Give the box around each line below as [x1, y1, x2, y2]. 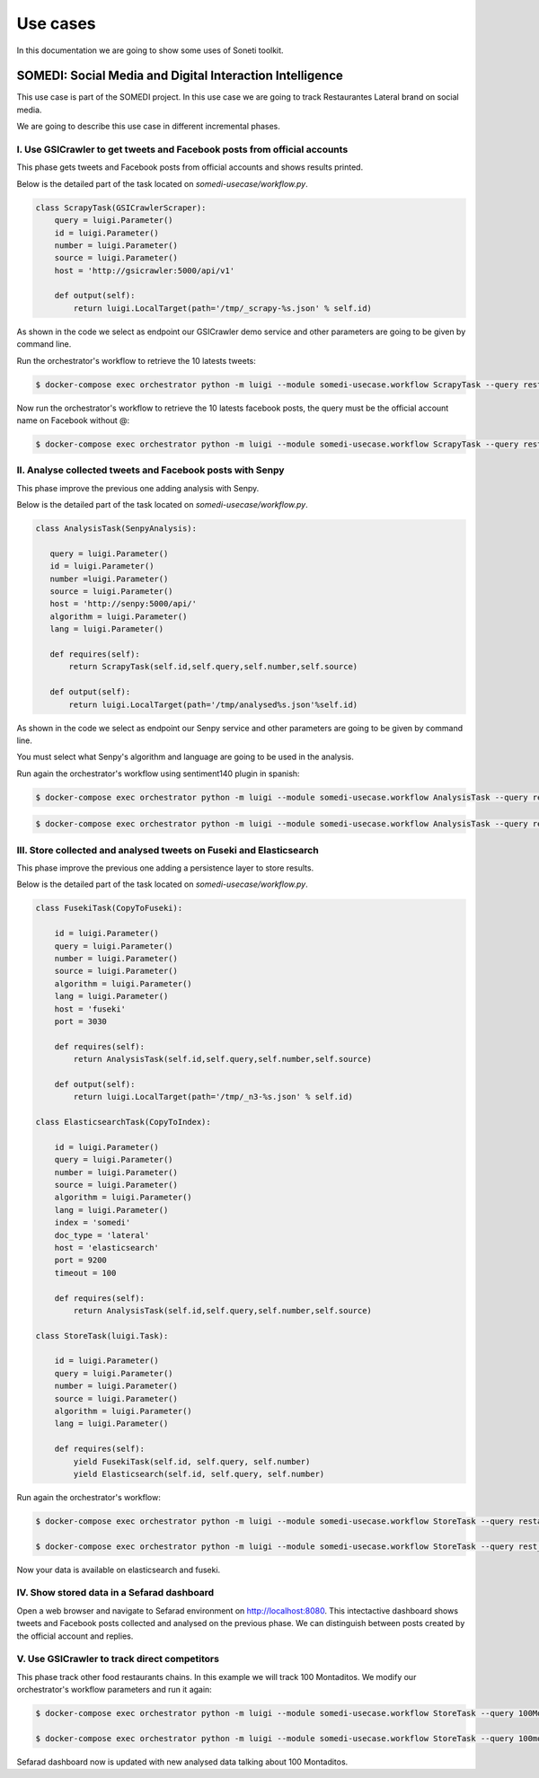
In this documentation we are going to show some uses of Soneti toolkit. [16, 45, 284, 56]
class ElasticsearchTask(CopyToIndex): [35, 1117, 211, 1128]
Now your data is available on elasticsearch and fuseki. [16, 1564, 221, 1575]
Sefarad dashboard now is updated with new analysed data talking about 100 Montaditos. [16, 1756, 349, 1767]
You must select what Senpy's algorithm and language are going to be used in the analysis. [16, 751, 355, 763]
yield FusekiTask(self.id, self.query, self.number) [73, 1456, 311, 1466]
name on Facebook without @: [16, 415, 130, 426]
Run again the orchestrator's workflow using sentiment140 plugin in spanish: [16, 768, 300, 779]
